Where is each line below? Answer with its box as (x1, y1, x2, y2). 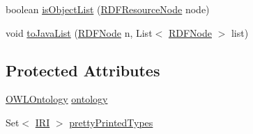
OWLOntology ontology (6, 92, 108, 106)
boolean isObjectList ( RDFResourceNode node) (6, 2, 210, 16)
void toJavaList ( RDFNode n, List (6, 25, 153, 40)
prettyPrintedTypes (69, 115, 153, 129)
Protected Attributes (6, 59, 160, 81)
